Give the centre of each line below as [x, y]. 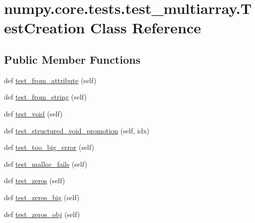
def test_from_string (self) [45, 97]
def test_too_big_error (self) [49, 147]
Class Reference [146, 28]
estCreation [45, 28]
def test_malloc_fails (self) [46, 164]
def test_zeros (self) [35, 180]
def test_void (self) [33, 113]
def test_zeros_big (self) [42, 197]
